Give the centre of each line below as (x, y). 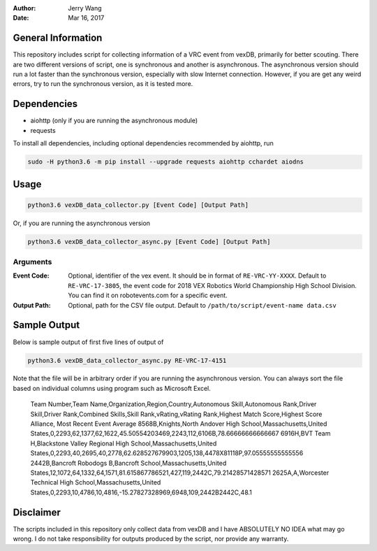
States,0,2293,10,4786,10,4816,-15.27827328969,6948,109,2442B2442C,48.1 (141, 492)
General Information (58, 38)
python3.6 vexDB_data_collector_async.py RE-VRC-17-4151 (127, 360)
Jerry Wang (85, 8)
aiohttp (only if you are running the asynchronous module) (114, 121)
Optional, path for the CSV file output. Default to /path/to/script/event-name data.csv (202, 305)
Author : (24, 8)
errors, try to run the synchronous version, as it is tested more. (103, 84)
